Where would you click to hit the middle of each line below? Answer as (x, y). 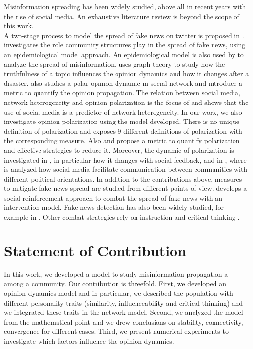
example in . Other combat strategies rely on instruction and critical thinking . (122, 217)
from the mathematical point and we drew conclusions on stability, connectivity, (124, 321)
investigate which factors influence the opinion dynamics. (89, 340)
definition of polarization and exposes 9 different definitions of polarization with (123, 131)
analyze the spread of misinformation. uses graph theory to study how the (115, 64)
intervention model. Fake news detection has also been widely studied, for (114, 207)
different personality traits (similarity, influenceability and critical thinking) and (124, 302)
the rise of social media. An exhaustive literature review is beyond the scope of (122, 16)
